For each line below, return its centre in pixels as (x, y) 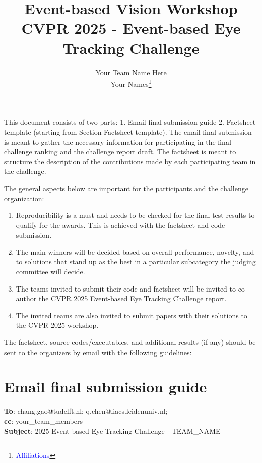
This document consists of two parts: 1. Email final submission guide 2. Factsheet (130, 122)
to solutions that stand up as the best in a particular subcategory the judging (136, 262)
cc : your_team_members (44, 420)
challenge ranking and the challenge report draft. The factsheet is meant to (120, 152)
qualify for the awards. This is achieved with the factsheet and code (120, 225)
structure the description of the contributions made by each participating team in (130, 161)
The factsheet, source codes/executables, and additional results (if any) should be (130, 342)
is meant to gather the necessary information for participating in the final (118, 141)
